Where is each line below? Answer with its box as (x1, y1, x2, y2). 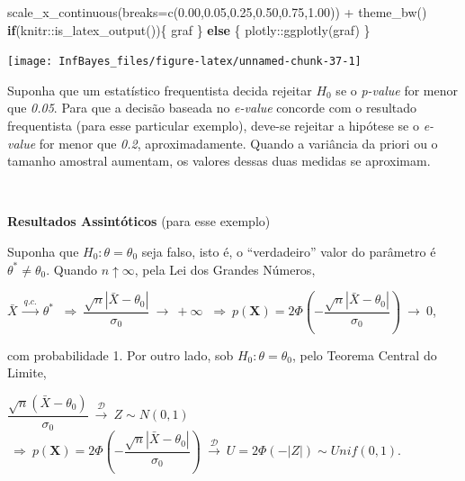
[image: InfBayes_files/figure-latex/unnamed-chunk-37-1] (7, 55, 362, 68)
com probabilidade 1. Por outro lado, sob (7, 345, 234, 364)
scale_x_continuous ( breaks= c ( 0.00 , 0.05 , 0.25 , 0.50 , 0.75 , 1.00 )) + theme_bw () (7, 3, 427, 21)
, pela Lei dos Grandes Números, (134, 259, 316, 278)
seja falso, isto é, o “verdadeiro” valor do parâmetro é (141, 242, 436, 260)
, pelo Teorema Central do (291, 345, 437, 364)
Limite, (7, 363, 47, 382)
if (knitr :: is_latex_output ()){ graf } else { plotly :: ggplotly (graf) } (7, 20, 371, 39)
